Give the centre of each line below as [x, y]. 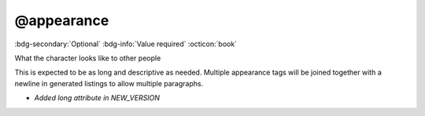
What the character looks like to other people [88, 58]
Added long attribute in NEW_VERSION [97, 98]
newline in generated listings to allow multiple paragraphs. [109, 83]
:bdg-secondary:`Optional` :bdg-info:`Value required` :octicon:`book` [126, 44]
